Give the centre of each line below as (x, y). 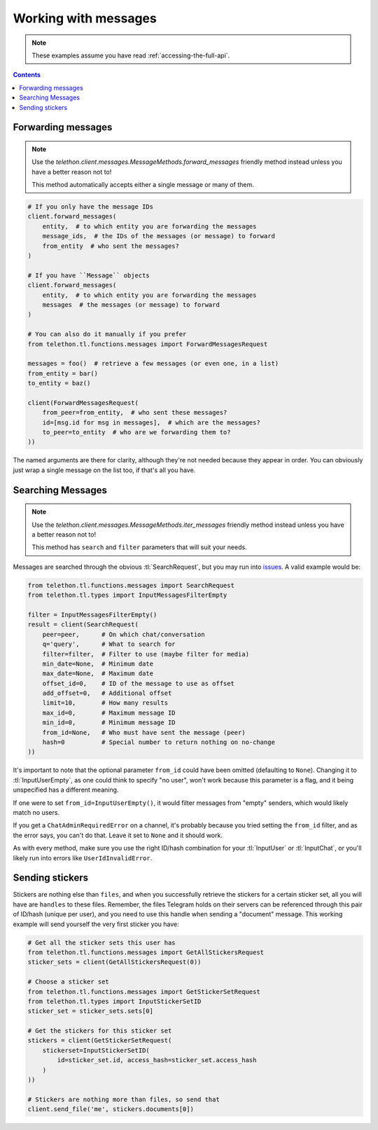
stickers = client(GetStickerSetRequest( (100, 1041)
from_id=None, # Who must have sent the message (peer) (144, 732)
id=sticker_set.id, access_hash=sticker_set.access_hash (157, 1060)
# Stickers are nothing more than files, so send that (124, 1099)
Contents (27, 75)
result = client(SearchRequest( (83, 625)
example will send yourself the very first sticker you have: (96, 924)
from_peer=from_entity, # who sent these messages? (135, 413)
